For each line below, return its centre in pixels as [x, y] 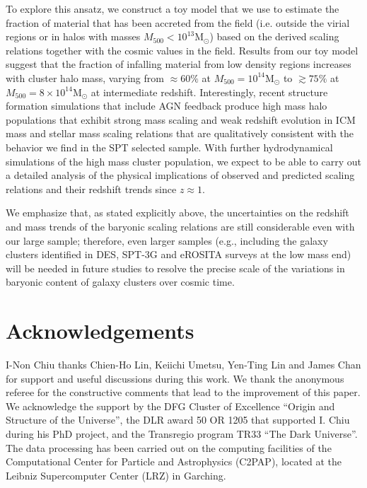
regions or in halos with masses [73, 36]
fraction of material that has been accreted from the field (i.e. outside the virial [178, 22]
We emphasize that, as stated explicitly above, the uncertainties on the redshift [177, 213]
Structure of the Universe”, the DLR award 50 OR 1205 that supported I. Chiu [178, 420]
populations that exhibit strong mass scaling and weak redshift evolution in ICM [181, 119]
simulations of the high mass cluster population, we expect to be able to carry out [183, 161]
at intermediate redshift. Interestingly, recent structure [209, 92]
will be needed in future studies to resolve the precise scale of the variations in [175, 268]
